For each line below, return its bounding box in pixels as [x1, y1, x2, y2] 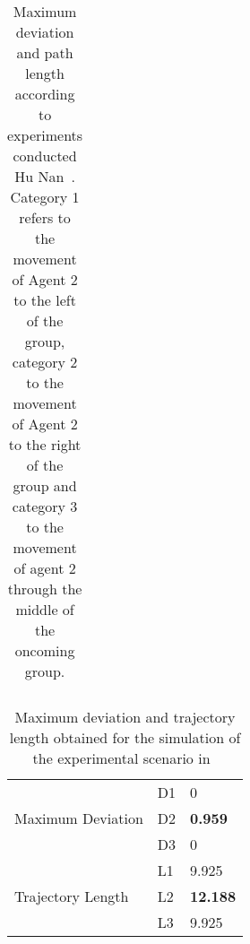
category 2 [12, 351, 78, 372]
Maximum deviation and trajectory [14, 706, 236, 727]
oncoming [14, 640, 75, 661]
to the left [13, 290, 76, 310]
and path [16, 42, 73, 63]
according [14, 83, 75, 104]
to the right [8, 434, 82, 455]
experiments [7, 125, 83, 145]
